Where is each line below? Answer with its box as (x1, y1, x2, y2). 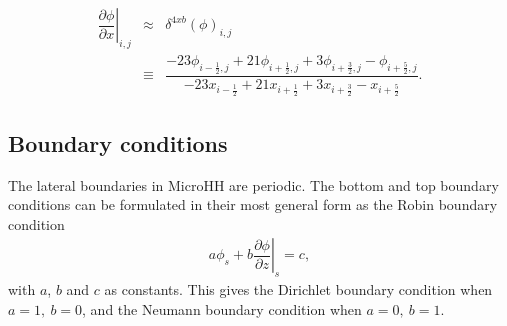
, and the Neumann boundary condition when (82, 298, 362, 319)
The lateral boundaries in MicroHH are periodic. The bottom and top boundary (8, 174, 499, 195)
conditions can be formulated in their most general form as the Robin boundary (8, 194, 498, 215)
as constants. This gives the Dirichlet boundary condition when (104, 279, 493, 300)
